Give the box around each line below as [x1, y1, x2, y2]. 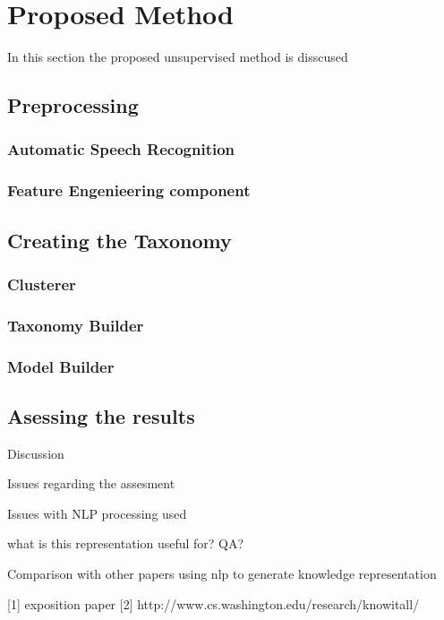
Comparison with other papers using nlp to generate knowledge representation [7, 564, 437, 583]
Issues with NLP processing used [7, 504, 187, 522]
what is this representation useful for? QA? [7, 534, 244, 553]
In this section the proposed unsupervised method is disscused [7, 47, 348, 66]
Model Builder [7, 355, 115, 377]
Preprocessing [7, 91, 139, 119]
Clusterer [7, 272, 76, 295]
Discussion [7, 443, 64, 462]
